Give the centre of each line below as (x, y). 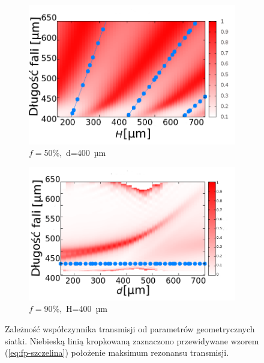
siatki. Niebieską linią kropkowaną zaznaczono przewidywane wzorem (132, 340)
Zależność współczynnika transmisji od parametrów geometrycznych (130, 329)
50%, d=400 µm (75, 153)
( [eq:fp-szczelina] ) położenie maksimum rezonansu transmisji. (117, 352)
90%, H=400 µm (76, 309)
